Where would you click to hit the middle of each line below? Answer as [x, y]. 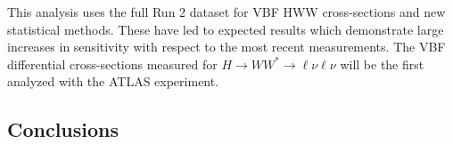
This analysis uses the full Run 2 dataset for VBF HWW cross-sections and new [226, 12]
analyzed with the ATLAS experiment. [113, 81]
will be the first [382, 64]
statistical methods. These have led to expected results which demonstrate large [226, 29]
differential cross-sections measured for [112, 64]
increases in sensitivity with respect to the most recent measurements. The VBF [226, 47]
